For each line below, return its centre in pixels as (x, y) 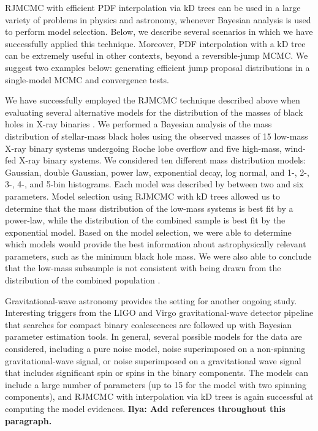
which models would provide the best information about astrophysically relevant (156, 244)
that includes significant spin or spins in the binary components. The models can (157, 373)
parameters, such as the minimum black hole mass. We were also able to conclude (158, 256)
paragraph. (28, 420)
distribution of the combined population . (83, 280)
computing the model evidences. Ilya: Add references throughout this (145, 408)
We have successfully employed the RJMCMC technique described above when (153, 100)
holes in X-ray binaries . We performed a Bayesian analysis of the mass (138, 124)
